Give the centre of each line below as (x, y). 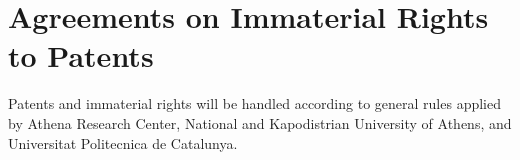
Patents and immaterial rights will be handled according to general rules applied (254, 103)
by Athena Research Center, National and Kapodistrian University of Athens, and (260, 122)
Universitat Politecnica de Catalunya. (123, 142)
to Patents (81, 55)
